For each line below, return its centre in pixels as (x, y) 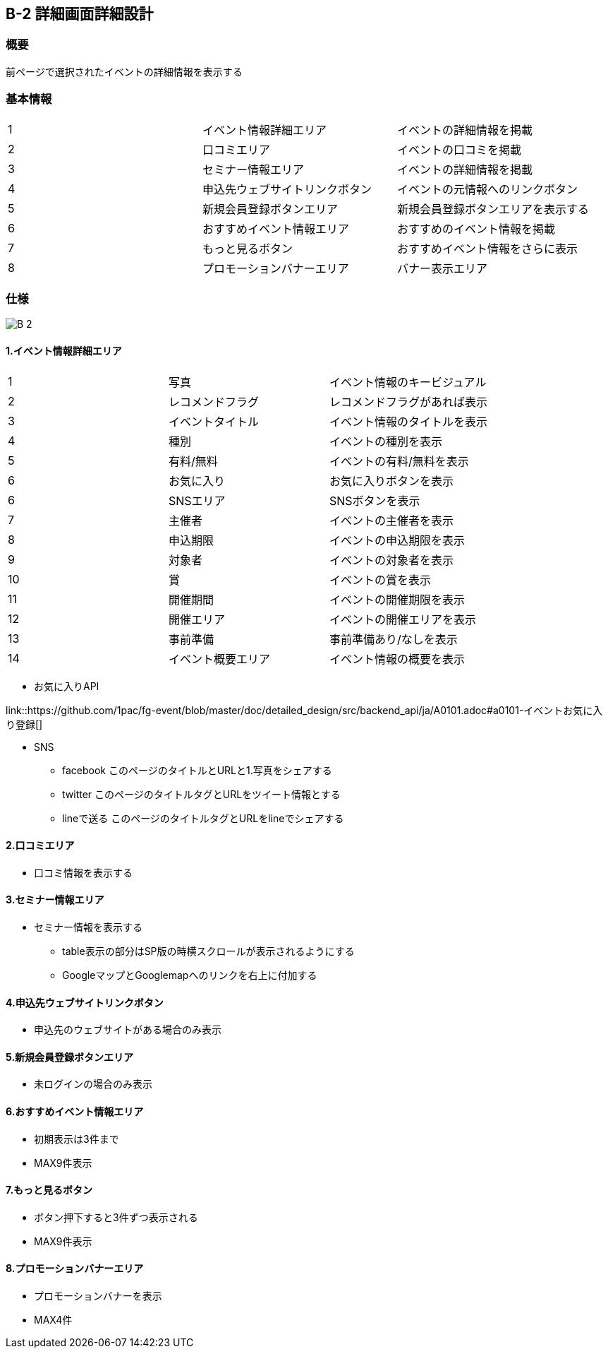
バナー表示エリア (443, 268)
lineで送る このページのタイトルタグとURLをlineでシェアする (203, 818)
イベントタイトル (214, 421)
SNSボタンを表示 (375, 500)
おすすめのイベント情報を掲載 (476, 228)
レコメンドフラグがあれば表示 (409, 402)
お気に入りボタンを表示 (392, 481)
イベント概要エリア (220, 659)
